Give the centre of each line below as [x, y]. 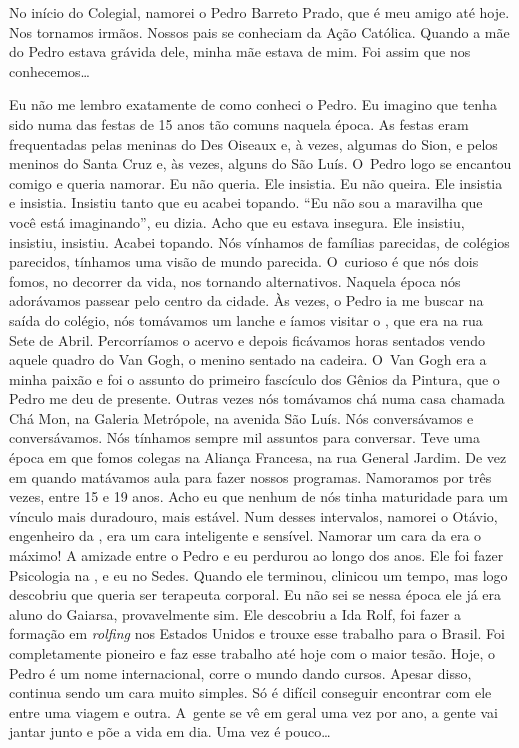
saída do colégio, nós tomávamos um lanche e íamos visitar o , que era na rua [246, 319]
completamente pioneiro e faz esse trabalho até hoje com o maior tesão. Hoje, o [252, 653]
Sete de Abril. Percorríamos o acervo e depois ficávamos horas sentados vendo [247, 339]
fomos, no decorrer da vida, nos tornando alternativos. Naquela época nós [235, 280]
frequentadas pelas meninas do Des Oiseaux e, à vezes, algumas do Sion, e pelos [253, 143]
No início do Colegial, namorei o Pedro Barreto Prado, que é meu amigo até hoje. [259, 12]
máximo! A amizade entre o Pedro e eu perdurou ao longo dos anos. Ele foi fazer [256, 555]
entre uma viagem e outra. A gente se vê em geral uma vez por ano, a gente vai [253, 711]
